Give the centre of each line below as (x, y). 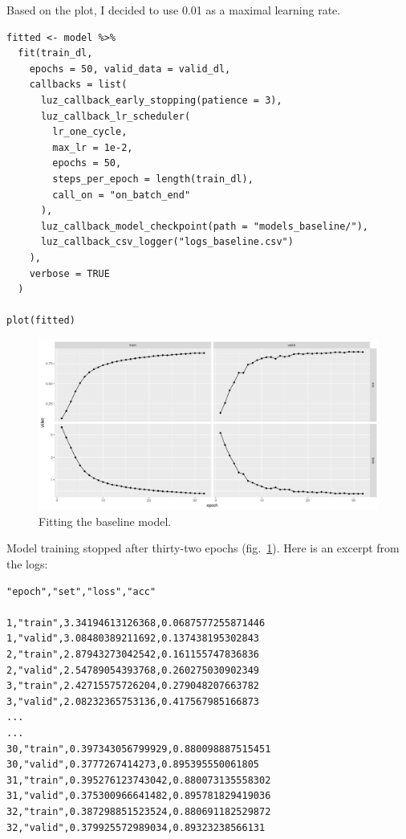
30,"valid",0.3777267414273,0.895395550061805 (133, 765)
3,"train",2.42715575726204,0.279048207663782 (133, 686)
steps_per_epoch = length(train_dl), (153, 179)
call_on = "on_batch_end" (122, 195)
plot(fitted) (41, 321)
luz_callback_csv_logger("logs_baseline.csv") (167, 242)
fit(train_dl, (55, 53)
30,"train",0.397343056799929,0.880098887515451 (139, 749)
